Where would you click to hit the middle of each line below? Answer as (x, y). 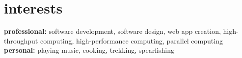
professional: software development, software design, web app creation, (112, 31)
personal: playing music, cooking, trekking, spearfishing (89, 50)
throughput (21, 40)
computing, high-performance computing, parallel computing (131, 40)
